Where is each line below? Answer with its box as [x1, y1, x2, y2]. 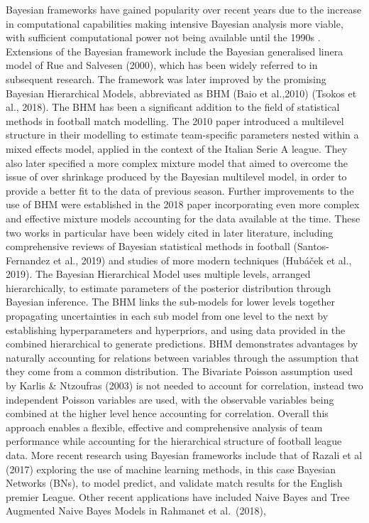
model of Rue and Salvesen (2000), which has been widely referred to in [6, 58, 318, 72]
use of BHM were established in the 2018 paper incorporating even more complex [6, 197, 360, 212]
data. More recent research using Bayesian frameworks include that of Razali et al [6, 448, 363, 462]
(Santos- [293, 239, 329, 254]
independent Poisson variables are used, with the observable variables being [6, 392, 334, 406]
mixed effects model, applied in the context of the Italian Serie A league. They [6, 141, 348, 156]
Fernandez [6, 252, 50, 267]
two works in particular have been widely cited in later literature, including [6, 225, 334, 239]
